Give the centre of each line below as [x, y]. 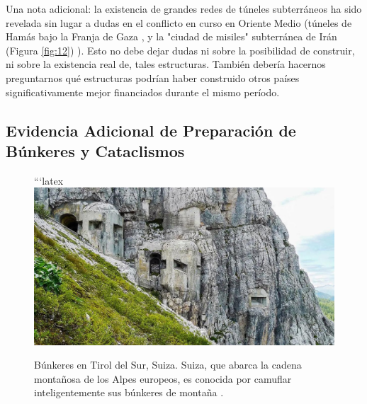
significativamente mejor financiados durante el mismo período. [143, 92]
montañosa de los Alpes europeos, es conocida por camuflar [163, 378]
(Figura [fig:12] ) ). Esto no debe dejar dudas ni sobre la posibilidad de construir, [180, 50]
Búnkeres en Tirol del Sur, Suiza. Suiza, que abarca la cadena [168, 365]
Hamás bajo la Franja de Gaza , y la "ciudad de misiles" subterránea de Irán [171, 36]
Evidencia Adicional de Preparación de [151, 130]
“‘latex [49, 180]
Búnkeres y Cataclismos [95, 150]
